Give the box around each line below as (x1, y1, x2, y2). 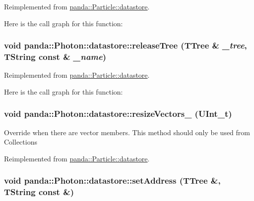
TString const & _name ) (4, 50, 107, 63)
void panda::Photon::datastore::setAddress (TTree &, (4, 174, 221, 187)
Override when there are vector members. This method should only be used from (4, 127, 251, 137)
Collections (4, 137, 37, 147)
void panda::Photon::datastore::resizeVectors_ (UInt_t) (4, 107, 232, 120)
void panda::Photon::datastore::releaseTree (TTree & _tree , (4, 39, 247, 51)
